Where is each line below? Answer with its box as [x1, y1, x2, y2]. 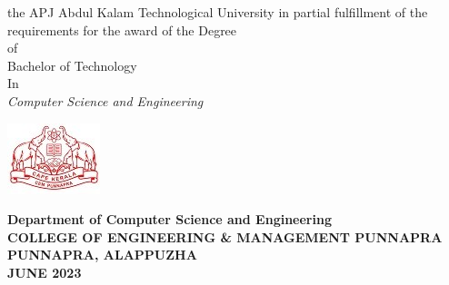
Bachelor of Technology [7, 55, 137, 74]
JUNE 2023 [7, 262, 82, 281]
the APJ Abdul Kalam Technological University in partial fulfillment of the [7, 3, 428, 21]
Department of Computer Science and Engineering [7, 210, 332, 229]
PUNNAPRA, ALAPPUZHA [7, 245, 197, 264]
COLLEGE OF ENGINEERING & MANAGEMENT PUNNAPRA [7, 227, 443, 246]
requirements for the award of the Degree [7, 20, 237, 39]
